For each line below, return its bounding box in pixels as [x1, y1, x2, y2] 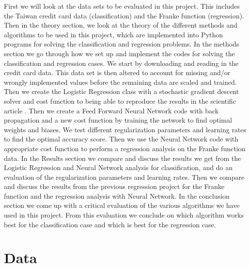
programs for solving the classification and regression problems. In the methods [4, 39, 239, 49]
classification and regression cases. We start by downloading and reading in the [4, 58, 239, 68]
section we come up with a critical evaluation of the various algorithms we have [4, 200, 240, 210]
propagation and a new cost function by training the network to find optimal [4, 115, 232, 125]
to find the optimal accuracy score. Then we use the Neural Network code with [4, 134, 239, 144]
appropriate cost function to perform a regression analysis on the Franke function [4, 143, 246, 153]
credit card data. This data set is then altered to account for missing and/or [4, 67, 231, 78]
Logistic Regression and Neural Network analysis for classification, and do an [4, 162, 233, 173]
